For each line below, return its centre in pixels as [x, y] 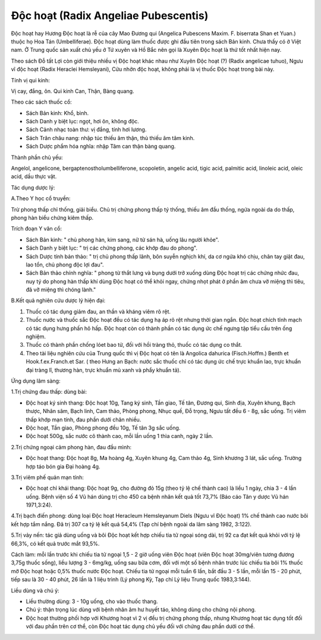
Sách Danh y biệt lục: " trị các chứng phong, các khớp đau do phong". [111, 248]
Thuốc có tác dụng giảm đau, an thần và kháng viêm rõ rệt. [98, 311]
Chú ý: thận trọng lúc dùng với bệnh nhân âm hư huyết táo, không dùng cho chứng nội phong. [141, 610]
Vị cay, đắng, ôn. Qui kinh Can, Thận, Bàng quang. [73, 91]
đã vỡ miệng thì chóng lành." [61, 290]
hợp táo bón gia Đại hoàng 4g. [63, 466]
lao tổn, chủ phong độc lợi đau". [65, 265]
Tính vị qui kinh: [30, 80]
